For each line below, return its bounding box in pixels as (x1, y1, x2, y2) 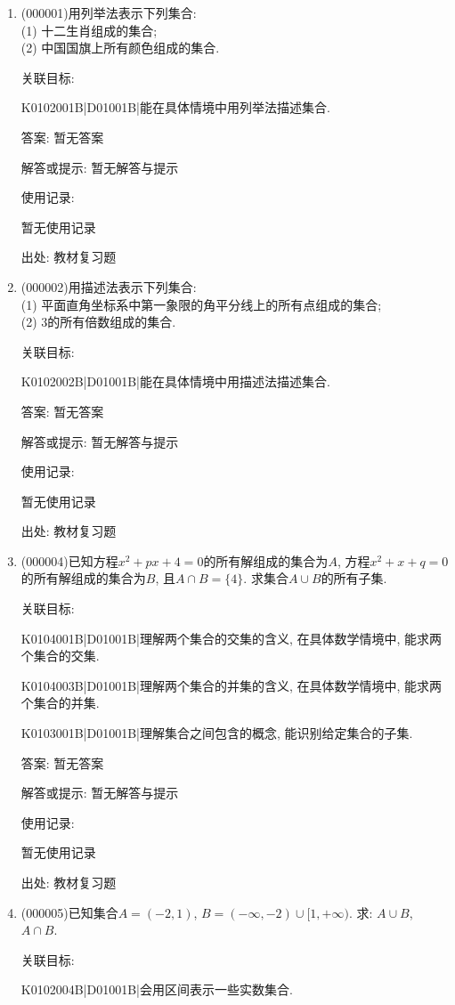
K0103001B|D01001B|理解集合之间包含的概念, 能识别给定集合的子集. (20, 724, 413, 742)
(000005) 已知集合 (20, 903, 118, 921)
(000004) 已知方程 (20, 551, 118, 570)
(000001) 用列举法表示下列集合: (20, 4, 197, 21)
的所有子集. (321, 569, 387, 588)
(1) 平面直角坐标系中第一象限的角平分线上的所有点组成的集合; (20, 295, 382, 313)
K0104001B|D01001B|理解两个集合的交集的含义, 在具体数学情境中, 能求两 (20, 628, 443, 647)
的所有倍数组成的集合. (47, 312, 176, 331)
